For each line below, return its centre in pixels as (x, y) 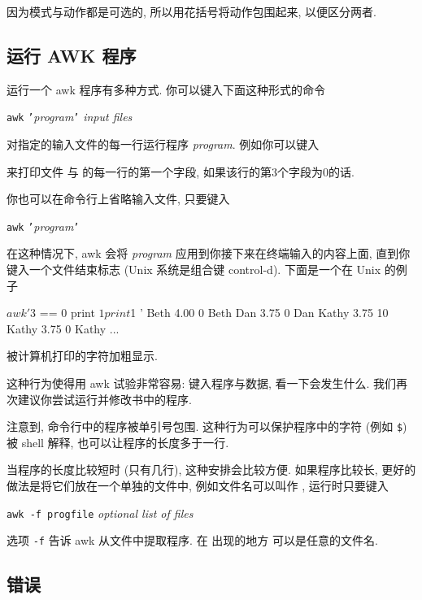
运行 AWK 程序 (72, 55)
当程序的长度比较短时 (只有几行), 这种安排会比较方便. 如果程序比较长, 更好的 (211, 470)
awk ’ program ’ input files (70, 117)
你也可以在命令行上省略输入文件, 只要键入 (118, 199)
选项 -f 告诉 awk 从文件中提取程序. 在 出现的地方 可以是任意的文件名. (192, 540)
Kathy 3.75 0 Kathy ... (63, 328)
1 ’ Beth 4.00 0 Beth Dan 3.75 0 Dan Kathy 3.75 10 (259, 313)
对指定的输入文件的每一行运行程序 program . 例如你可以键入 (163, 144)
